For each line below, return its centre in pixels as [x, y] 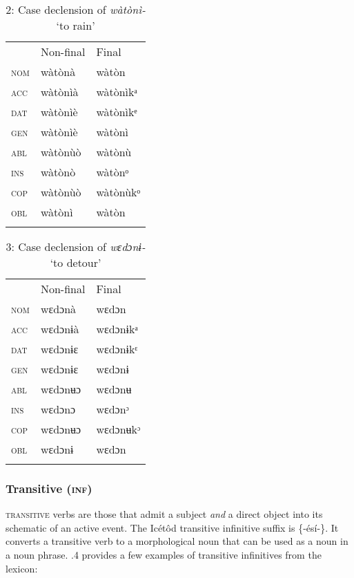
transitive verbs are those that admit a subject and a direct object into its [164, 514]
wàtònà [58, 72]
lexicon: [22, 568]
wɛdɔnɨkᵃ [117, 329]
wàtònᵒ [112, 172]
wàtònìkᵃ [117, 92]
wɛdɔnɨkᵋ [117, 349]
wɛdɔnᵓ [112, 409]
